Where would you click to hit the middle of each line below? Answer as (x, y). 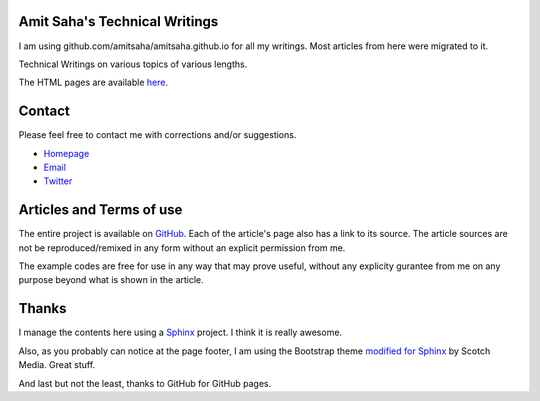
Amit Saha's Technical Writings (118, 21)
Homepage (66, 153)
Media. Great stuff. (57, 365)
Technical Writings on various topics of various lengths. (133, 64)
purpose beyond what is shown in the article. (111, 280)
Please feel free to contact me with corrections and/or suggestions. (157, 135)
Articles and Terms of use (100, 210)
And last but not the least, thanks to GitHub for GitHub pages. (145, 383)
